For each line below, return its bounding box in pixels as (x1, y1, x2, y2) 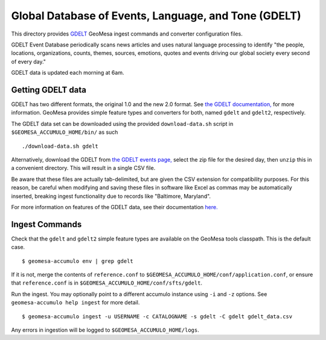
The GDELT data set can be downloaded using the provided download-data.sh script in (11, 120, 234, 127)
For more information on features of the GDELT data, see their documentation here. (11, 203, 218, 210)
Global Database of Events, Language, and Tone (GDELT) (11, 9, 301, 22)
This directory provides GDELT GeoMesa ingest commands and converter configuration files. (11, 30, 243, 37)
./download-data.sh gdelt (22, 142, 99, 150)
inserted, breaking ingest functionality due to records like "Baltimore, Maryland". (11, 192, 211, 200)
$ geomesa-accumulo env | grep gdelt (22, 257, 134, 265)
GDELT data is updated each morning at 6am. (11, 69, 124, 77)
